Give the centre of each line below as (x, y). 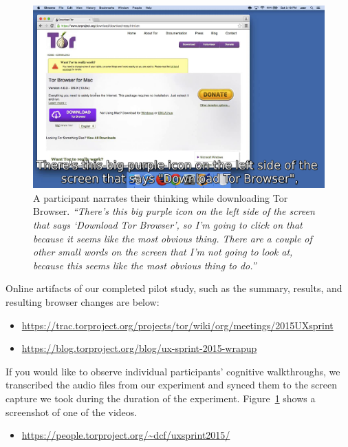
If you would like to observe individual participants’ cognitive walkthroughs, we (173, 371)
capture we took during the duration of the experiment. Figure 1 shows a (161, 398)
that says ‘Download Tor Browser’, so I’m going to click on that (168, 224)
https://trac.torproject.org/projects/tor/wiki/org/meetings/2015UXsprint (177, 325)
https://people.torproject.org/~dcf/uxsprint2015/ (126, 435)
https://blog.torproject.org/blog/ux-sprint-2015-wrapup (139, 348)
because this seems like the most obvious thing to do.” (145, 265)
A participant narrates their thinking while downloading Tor (161, 197)
